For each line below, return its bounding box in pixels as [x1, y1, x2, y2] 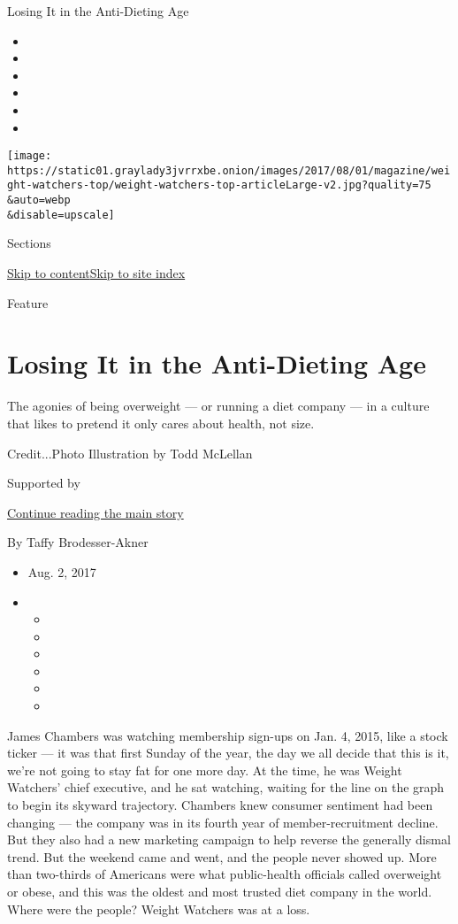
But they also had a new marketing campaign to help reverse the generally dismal [7, 830, 451, 849]
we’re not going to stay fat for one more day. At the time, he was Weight [7, 760, 402, 779]
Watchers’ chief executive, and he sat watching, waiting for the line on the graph [7, 778, 445, 797]
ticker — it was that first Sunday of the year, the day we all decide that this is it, [7, 743, 449, 762]
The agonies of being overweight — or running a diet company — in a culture [7, 397, 430, 415]
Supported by [7, 474, 80, 492]
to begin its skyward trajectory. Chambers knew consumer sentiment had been [7, 796, 433, 814]
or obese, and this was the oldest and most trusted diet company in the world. [7, 882, 432, 900]
